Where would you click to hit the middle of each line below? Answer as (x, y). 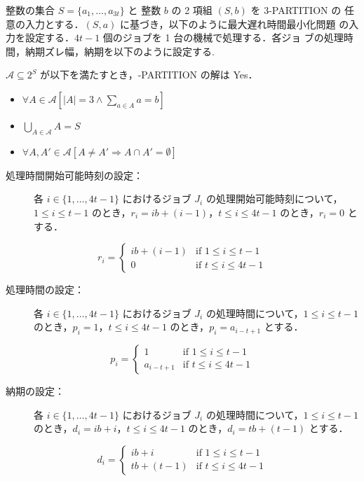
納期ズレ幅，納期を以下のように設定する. (120, 51)
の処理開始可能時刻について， (274, 198)
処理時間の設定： (45, 290)
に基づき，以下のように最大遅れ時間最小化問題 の (234, 23)
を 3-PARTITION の (296, 10)
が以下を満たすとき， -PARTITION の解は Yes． (149, 75)
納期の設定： (35, 391)
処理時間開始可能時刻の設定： (74, 175)
